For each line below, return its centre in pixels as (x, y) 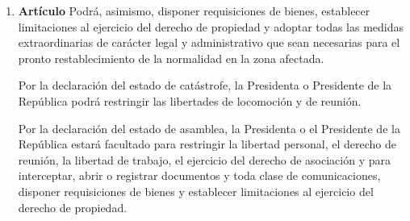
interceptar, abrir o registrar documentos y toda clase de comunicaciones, (199, 175)
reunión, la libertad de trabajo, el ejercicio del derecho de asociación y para (204, 159)
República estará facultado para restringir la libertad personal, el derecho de (207, 144)
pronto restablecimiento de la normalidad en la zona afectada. (171, 58)
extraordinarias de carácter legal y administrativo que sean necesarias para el (209, 42)
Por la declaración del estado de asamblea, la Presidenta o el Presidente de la (209, 128)
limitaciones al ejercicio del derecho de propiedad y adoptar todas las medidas (211, 26)
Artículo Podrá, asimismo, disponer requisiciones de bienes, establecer (194, 10)
